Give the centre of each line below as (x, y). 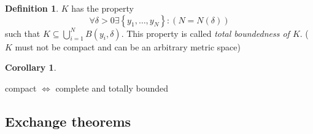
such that (23, 33)
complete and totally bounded (112, 88)
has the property (103, 8)
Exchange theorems (68, 121)
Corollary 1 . (31, 67)
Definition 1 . (32, 8)
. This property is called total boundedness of (205, 33)
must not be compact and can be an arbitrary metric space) (128, 46)
